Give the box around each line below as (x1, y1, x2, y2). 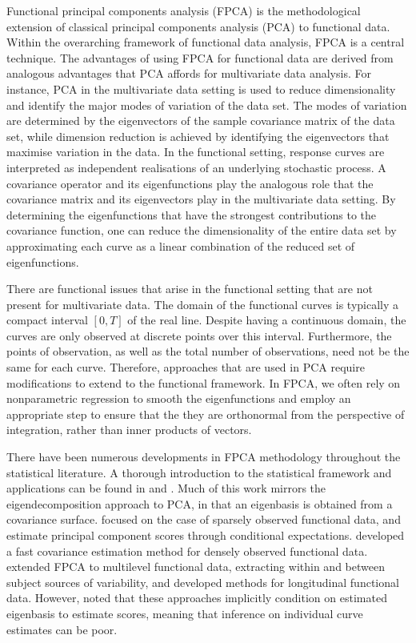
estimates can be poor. (6, 621, 118, 637)
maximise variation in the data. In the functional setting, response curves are (6, 143, 385, 160)
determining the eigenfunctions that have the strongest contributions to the (6, 206, 377, 223)
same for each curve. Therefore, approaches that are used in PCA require (6, 359, 365, 376)
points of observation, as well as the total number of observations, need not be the (6, 343, 410, 360)
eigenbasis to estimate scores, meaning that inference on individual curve (6, 605, 363, 621)
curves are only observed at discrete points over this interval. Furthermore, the (6, 327, 392, 344)
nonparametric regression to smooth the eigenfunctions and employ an (6, 390, 351, 407)
